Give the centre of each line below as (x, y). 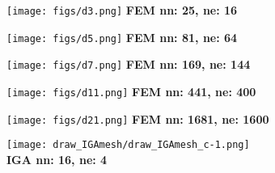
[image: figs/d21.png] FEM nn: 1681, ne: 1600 (138, 118)
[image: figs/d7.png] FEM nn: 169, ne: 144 (129, 64)
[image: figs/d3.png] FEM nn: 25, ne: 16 (122, 10)
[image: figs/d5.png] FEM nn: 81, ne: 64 (122, 37)
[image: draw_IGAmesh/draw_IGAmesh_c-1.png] (128, 145)
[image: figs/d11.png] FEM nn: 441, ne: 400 (131, 91)
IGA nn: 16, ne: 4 (57, 159)
